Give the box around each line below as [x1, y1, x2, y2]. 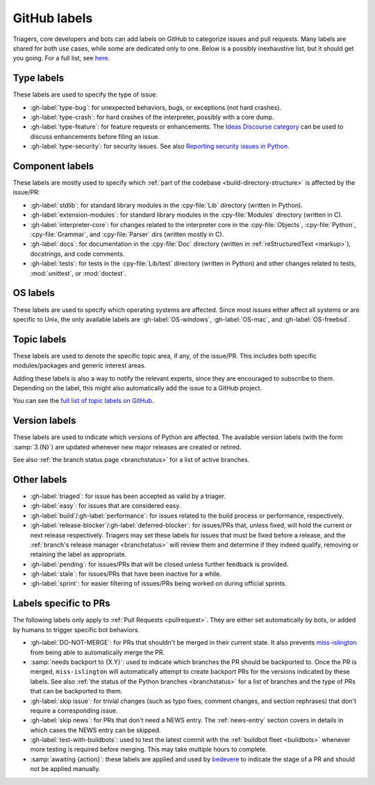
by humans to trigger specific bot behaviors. [12, 625, 140, 634]
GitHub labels [12, 10, 93, 26]
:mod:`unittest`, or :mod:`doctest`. [30, 269, 126, 277]
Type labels [12, 72, 65, 84]
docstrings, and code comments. [30, 249, 125, 258]
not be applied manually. [30, 765, 101, 773]
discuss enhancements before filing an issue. [30, 132, 160, 140]
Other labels [12, 473, 67, 486]
